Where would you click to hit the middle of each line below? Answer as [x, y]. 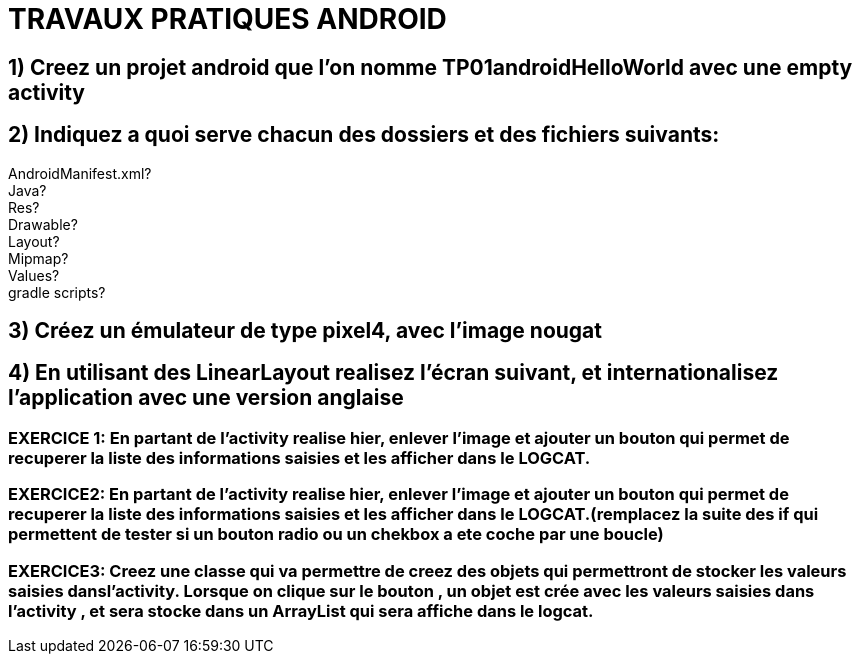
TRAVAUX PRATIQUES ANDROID [227, 19]
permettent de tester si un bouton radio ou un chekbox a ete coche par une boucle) [336, 534]
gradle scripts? [57, 292]
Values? [34, 275]
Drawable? [43, 224]
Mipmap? [38, 258]
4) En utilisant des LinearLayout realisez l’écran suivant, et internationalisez [393, 373]
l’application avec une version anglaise [206, 398]
